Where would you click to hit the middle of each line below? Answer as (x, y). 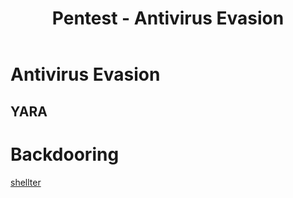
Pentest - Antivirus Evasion (168, 18)
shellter (26, 182)
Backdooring (65, 154)
